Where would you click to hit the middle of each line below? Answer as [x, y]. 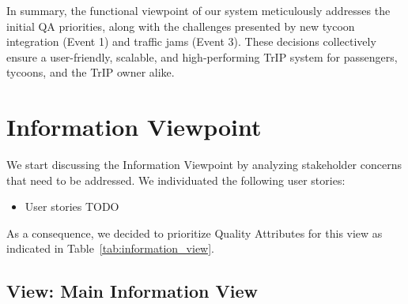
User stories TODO [72, 206]
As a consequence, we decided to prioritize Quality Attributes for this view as [195, 233]
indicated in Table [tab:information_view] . [111, 248]
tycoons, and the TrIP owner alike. [91, 72]
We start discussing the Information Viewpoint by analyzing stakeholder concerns [204, 165]
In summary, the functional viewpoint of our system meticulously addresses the [198, 10]
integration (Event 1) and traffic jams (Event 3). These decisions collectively [191, 41]
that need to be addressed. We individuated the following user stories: [176, 180]
